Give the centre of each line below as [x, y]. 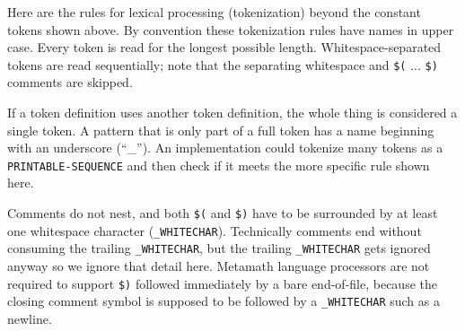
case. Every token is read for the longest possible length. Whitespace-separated [224, 47]
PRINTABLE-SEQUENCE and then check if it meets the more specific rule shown [219, 165]
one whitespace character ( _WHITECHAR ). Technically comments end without [215, 230]
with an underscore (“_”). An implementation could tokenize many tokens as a [225, 148]
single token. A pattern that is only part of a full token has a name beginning [221, 130]
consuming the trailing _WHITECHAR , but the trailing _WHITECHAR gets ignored [219, 248]
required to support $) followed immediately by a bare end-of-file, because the [222, 283]
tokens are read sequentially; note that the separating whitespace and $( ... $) [223, 64]
